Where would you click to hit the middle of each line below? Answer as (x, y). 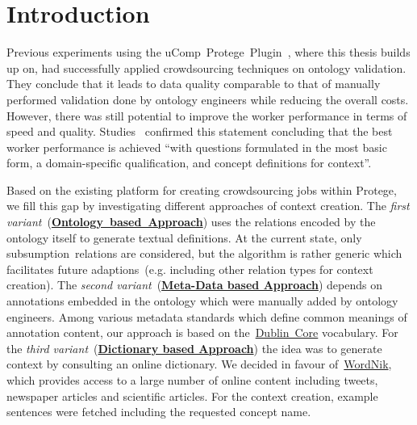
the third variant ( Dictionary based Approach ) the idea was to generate (194, 348)
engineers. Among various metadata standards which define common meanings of (207, 316)
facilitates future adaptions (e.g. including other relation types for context (190, 269)
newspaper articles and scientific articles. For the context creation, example (192, 396)
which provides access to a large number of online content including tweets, (192, 380)
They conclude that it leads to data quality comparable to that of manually (194, 84)
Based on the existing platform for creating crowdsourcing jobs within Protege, (202, 189)
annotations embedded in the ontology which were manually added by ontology (202, 301)
